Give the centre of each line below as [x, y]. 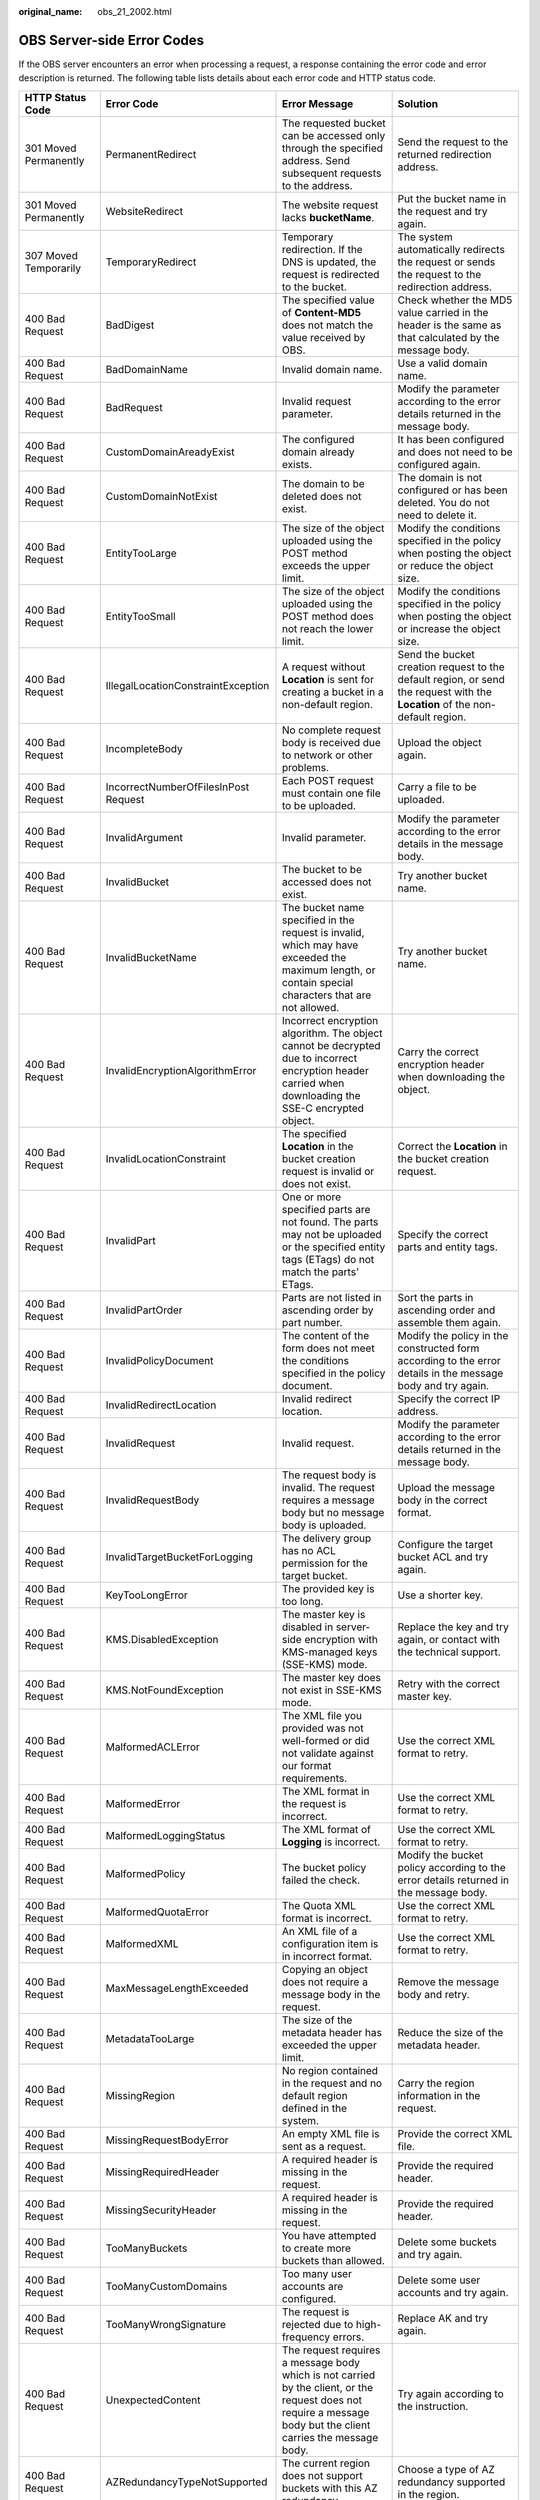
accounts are [312, 2286]
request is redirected [330, 274]
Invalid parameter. [324, 837]
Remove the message [448, 1982]
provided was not [322, 1728]
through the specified [332, 148]
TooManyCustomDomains [166, 2286]
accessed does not [326, 882]
